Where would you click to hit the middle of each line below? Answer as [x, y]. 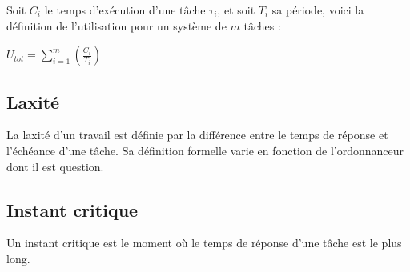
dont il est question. [55, 166]
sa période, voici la [318, 10]
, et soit [236, 10]
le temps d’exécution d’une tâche [125, 10]
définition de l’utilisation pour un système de [117, 25]
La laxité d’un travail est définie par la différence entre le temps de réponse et [197, 135]
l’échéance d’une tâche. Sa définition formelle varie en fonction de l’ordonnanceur [205, 150]
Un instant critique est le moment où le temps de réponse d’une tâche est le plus [204, 243]
